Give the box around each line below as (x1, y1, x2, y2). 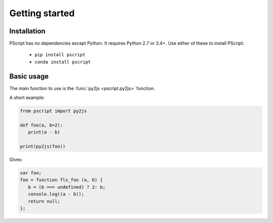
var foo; (20, 170, 42, 176)
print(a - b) (28, 129, 61, 135)
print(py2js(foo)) (20, 144, 66, 149)
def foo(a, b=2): (20, 122, 63, 128)
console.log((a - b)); (28, 191, 84, 197)
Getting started (9, 8, 75, 19)
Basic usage (9, 72, 49, 80)
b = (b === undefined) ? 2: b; (28, 184, 106, 190)
